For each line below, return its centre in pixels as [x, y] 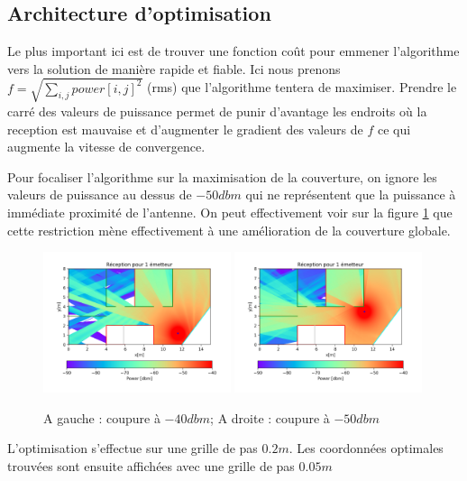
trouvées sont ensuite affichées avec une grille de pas [151, 465]
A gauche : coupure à [102, 417]
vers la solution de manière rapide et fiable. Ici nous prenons [174, 68]
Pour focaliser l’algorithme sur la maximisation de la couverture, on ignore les [222, 176]
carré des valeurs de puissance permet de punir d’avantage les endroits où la [217, 111]
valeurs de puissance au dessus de [100, 194]
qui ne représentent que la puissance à [351, 194]
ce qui [394, 129]
